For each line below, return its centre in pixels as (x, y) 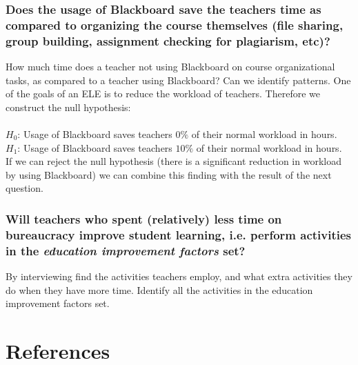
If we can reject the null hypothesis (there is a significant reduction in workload (173, 161)
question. (24, 188)
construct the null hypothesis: (68, 107)
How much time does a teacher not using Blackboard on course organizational (170, 67)
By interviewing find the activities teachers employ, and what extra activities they (179, 276)
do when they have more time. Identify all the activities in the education (159, 289)
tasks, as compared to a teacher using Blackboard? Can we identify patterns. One (178, 80)
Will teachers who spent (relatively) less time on (144, 218)
